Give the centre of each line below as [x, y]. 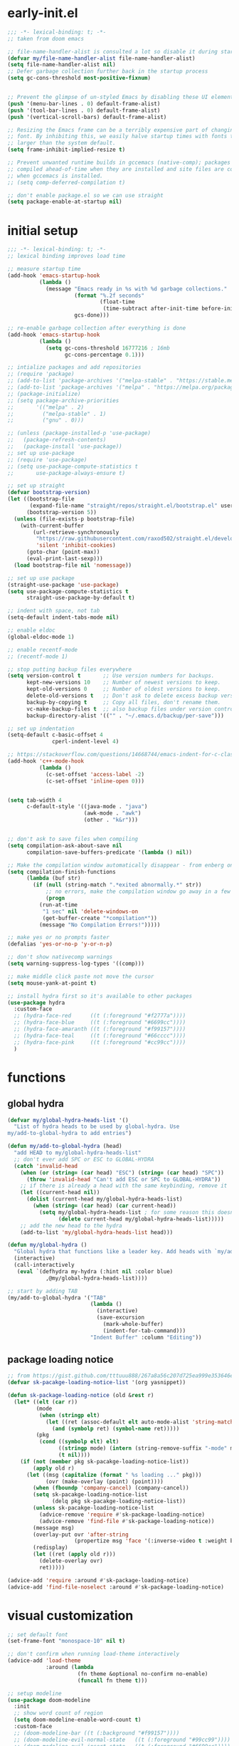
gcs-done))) [92, 315]
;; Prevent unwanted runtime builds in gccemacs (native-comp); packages [119, 163]
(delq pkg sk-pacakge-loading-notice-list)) [119, 1501]
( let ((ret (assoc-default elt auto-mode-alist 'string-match [139, 1422]
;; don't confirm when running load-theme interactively [94, 1654]
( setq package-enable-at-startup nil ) [65, 202]
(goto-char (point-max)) [63, 552]
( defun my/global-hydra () [47, 1245]
